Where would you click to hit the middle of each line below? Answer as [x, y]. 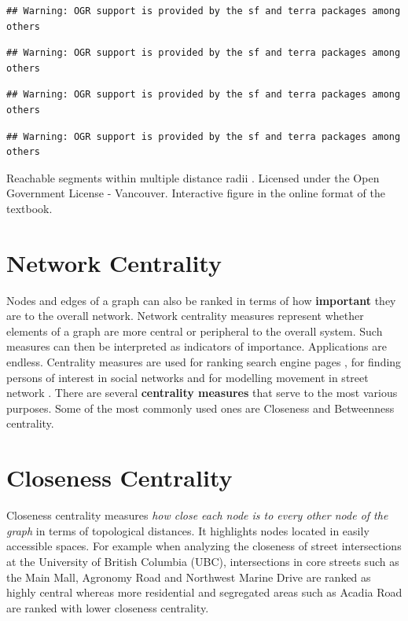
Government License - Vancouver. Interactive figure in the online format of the [196, 193]
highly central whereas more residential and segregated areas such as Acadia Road [204, 592]
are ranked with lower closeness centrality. [108, 607]
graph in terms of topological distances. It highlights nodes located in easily [188, 530]
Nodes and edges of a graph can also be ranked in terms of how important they [201, 300]
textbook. [29, 208]
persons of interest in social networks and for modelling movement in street [187, 377]
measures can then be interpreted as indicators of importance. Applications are [197, 346]
